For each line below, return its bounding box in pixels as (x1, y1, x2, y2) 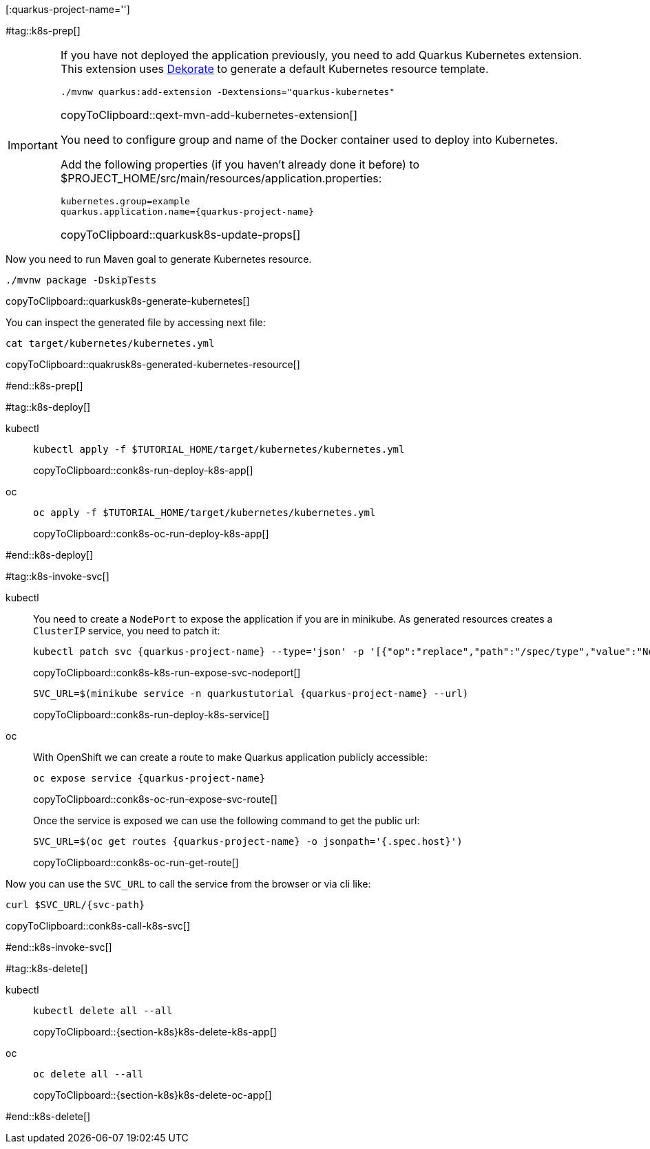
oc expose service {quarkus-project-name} (33, 773, 266, 784)
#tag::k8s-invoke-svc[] (6, 570, 109, 582)
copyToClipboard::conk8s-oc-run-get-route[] (33, 857, 239, 868)
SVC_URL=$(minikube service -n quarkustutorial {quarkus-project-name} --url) (33, 688, 469, 699)
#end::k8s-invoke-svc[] (6, 941, 112, 953)
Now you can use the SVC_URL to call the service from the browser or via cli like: (6, 878, 371, 890)
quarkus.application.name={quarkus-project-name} (60, 206, 314, 217)
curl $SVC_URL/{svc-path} (6, 899, 145, 910)
